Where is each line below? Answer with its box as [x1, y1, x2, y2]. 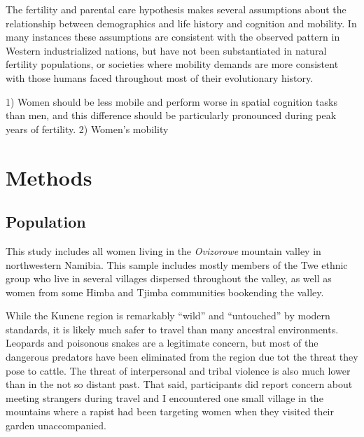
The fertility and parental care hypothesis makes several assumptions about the [6, 2, 346, 16]
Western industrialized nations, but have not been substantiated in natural [6, 43, 327, 57]
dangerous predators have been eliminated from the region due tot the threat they [6, 349, 358, 364]
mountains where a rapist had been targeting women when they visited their [6, 404, 334, 419]
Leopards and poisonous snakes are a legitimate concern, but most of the [6, 335, 318, 350]
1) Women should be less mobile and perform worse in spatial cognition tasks [6, 94, 337, 109]
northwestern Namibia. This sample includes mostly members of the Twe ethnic [6, 257, 348, 272]
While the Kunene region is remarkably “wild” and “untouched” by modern [6, 308, 330, 323]
